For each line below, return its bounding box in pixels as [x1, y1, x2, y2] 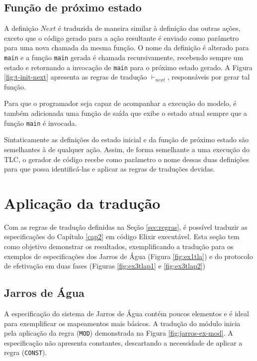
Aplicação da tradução [4, 192, 161, 213]
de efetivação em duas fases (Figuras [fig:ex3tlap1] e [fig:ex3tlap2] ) [4, 261, 206, 271]
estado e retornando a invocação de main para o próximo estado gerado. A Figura [4, 62, 253, 72]
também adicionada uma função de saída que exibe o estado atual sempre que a [4, 108, 248, 118]
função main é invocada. [4, 117, 77, 128]
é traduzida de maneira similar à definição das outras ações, [58, 23, 241, 33]
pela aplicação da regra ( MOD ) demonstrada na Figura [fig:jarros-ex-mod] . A [4, 328, 233, 338]
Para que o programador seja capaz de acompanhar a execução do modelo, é [4, 98, 237, 108]
